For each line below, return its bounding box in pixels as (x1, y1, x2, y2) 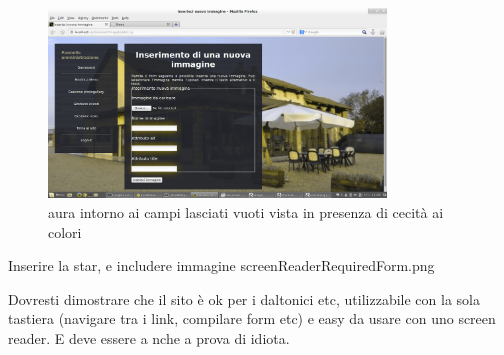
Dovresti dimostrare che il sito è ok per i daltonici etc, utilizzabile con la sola (8, 288, 480, 309)
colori (48, 221, 82, 242)
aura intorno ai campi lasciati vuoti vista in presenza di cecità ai (48, 202, 444, 223)
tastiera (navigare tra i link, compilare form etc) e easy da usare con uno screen (8, 308, 496, 329)
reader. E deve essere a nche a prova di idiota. (8, 328, 290, 349)
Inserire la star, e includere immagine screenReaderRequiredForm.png (8, 255, 435, 276)
